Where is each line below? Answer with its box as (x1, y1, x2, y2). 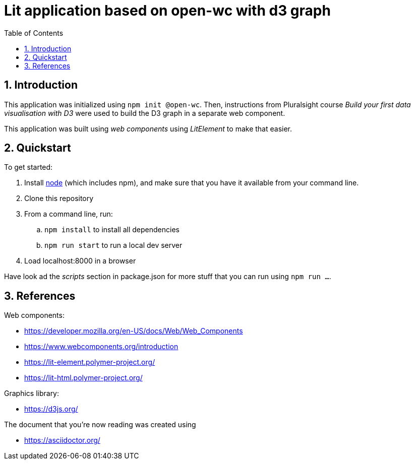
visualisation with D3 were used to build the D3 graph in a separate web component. (4, 108, 285, 117)
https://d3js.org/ (24, 405, 78, 414)
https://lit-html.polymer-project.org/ (24, 373, 143, 382)
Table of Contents (4, 28, 64, 37)
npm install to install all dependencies (44, 225, 180, 234)
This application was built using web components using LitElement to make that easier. (4, 124, 292, 133)
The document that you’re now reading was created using (4, 420, 196, 429)
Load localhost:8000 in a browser (24, 256, 136, 266)
